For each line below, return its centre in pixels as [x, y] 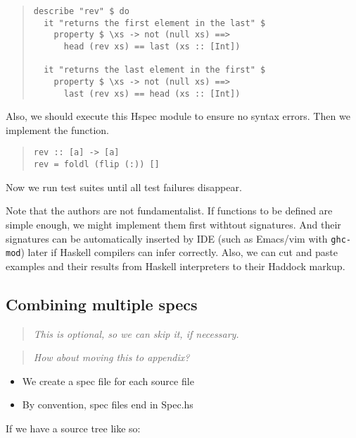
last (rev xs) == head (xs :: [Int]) [152, 93]
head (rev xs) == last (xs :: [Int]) [152, 46]
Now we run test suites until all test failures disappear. [124, 187]
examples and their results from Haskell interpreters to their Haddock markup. [176, 266]
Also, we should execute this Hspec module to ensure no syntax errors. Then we [178, 116]
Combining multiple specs [102, 304]
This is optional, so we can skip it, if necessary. [136, 333]
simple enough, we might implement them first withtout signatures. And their [173, 224]
